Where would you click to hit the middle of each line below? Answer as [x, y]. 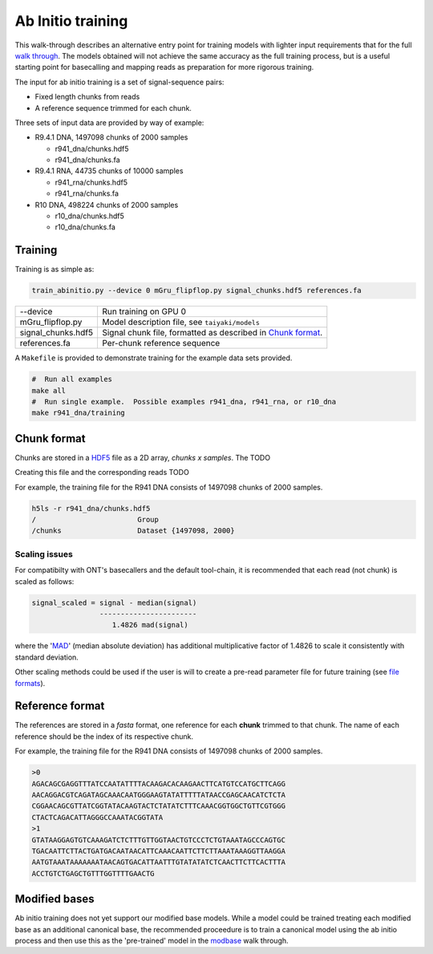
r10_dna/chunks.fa [85, 227]
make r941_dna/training [79, 413]
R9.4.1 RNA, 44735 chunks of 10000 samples [109, 171]
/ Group [95, 520]
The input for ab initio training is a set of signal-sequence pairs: [119, 82]
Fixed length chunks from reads [87, 97]
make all [49, 390]
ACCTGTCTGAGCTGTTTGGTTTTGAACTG [93, 873]
